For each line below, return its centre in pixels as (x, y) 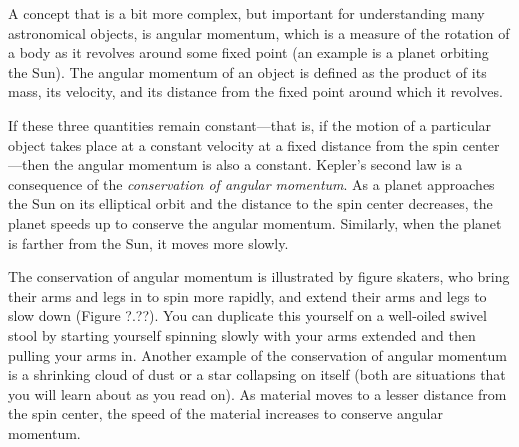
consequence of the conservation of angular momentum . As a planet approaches (251, 183)
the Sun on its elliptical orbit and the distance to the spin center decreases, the (250, 203)
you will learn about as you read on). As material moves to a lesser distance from (257, 393)
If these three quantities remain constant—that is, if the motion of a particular (250, 124)
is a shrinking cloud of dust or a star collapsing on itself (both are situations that (257, 374)
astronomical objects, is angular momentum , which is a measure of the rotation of (259, 32)
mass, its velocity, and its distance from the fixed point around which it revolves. (255, 91)
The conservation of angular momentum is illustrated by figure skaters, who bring (259, 276)
